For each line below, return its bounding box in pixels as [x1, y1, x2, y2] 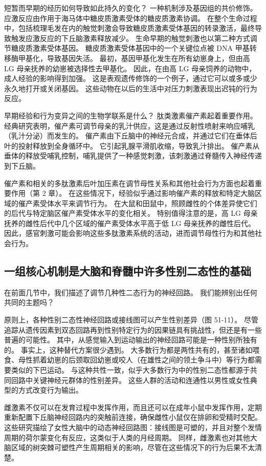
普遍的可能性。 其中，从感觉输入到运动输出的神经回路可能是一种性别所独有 [4, 334, 257, 345]
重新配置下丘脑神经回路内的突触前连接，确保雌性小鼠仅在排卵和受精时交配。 [4, 412, 262, 422]
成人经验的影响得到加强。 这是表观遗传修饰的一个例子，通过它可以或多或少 [4, 73, 257, 84]
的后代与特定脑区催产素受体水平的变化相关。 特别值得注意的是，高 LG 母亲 [4, 208, 258, 218]
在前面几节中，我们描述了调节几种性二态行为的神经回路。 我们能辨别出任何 [4, 287, 257, 297]
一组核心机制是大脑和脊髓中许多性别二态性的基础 [4, 263, 251, 279]
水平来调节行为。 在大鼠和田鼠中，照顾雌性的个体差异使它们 [54, 197, 257, 208]
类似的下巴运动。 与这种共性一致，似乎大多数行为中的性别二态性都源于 [11, 364, 250, 375]
